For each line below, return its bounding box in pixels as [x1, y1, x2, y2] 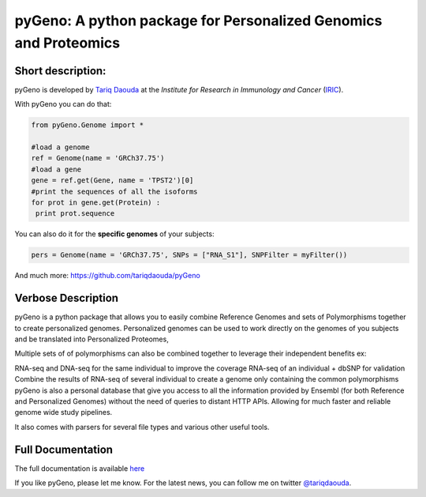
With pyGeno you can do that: [14, 100, 112, 109]
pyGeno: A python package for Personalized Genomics [14, 12, 383, 29]
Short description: [14, 64, 106, 77]
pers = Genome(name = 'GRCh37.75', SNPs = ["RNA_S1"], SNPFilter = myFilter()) [31, 250, 348, 260]
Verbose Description [14, 292, 118, 305]
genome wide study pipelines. [14, 408, 113, 417]
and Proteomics [14, 34, 121, 51]
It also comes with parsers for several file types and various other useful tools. [14, 422, 270, 431]
